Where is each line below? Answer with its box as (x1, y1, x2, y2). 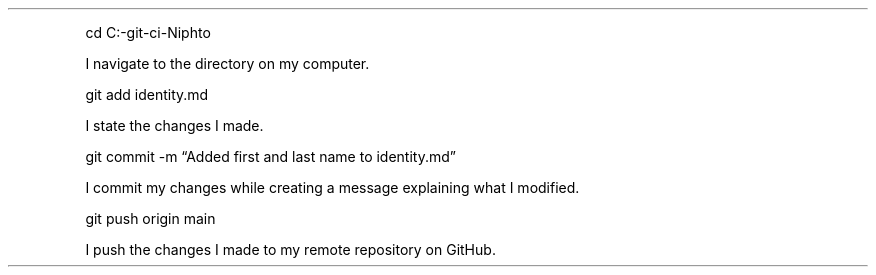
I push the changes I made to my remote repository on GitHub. (85, 241, 496, 258)
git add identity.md (85, 86, 209, 103)
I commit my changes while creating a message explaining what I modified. (85, 179, 580, 196)
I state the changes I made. (85, 117, 264, 134)
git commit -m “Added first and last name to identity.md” (85, 148, 456, 165)
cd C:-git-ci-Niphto (85, 24, 211, 41)
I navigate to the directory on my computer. (85, 55, 370, 72)
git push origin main (85, 210, 216, 227)
